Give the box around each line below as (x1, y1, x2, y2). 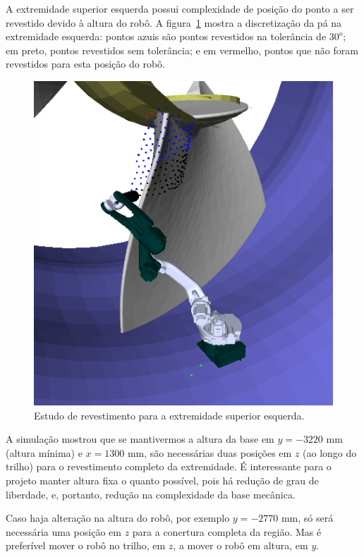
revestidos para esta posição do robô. (6, 56, 165, 71)
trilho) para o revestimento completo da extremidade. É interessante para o (6, 459, 332, 474)
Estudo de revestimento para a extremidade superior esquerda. (34, 408, 305, 422)
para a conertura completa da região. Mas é (132, 524, 322, 539)
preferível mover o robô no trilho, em (6, 538, 166, 553)
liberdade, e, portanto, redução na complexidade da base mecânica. (6, 486, 296, 501)
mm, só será (281, 510, 334, 525)
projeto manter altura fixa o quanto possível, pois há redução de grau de (6, 473, 319, 488)
